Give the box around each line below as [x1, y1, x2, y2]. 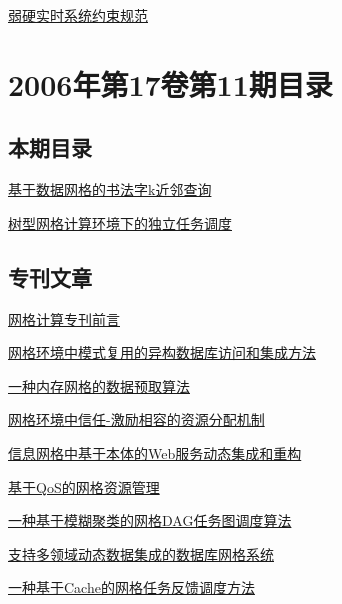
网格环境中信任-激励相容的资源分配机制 [8, 409, 265, 430]
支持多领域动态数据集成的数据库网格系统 [8, 543, 274, 564]
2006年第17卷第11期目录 [8, 63, 333, 104]
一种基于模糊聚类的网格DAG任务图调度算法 [8, 510, 292, 531]
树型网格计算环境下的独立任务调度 [8, 212, 232, 233]
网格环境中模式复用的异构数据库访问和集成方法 [8, 342, 316, 363]
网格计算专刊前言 [8, 308, 120, 329]
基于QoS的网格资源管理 [8, 476, 160, 497]
